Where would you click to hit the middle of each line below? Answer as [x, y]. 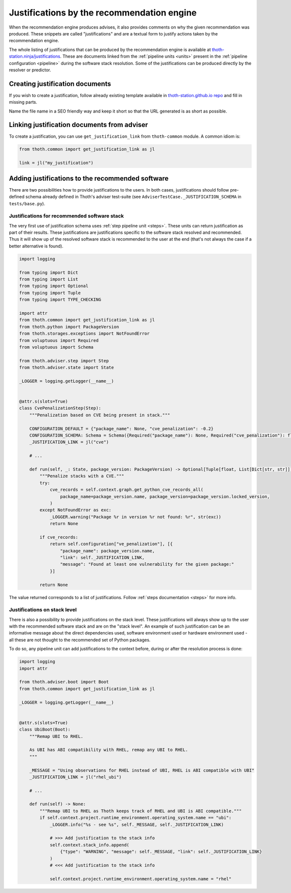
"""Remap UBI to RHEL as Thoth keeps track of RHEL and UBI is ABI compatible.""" [141, 811]
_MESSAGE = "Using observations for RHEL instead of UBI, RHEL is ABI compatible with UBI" [142, 770]
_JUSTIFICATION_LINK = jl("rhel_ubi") [75, 777]
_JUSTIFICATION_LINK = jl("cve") [69, 442]
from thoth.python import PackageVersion [69, 327]
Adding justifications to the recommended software [89, 178]
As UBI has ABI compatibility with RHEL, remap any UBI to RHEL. [109, 750]
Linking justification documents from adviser [78, 125]
